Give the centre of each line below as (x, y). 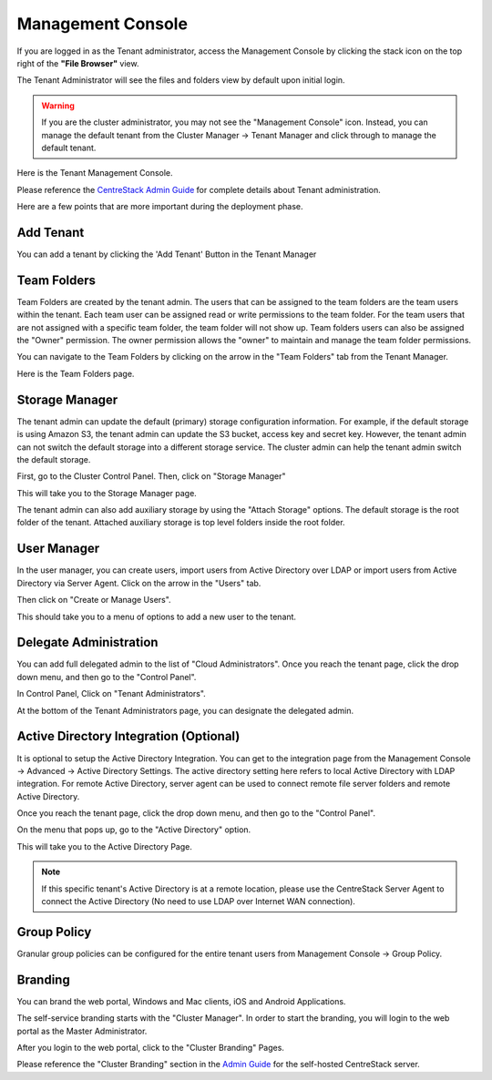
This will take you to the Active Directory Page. (105, 846)
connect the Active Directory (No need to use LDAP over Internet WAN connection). (198, 902)
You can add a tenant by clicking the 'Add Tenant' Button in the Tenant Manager (167, 254)
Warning (58, 106)
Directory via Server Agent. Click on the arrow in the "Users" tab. (139, 583)
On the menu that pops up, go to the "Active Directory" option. (134, 830)
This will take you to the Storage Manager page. (107, 493)
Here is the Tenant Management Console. (95, 173)
